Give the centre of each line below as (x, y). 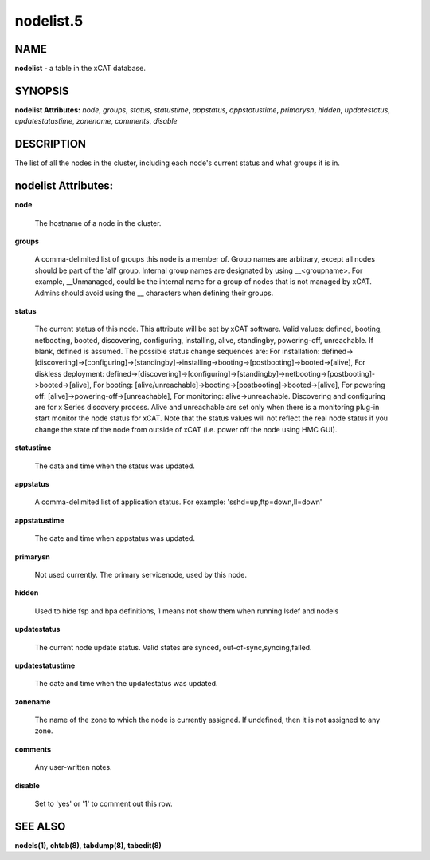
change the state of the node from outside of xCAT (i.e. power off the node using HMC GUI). (186, 429)
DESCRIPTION (51, 144)
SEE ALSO (40, 826)
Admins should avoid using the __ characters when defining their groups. (154, 293)
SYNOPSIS (42, 91)
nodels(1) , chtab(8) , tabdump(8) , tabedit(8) (88, 845)
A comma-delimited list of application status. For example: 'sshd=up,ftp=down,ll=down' (178, 502)
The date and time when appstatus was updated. (115, 538)
